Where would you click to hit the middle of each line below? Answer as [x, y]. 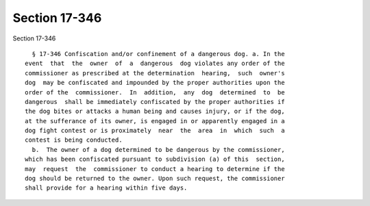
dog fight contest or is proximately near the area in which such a [155, 131]
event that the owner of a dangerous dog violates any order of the [155, 64]
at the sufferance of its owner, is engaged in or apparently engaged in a [155, 121]
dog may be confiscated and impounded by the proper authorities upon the [155, 83]
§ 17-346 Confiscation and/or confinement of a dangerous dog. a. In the [158, 54]
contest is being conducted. [74, 140]
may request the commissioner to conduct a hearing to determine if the [155, 169]
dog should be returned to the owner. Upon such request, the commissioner [155, 179]
